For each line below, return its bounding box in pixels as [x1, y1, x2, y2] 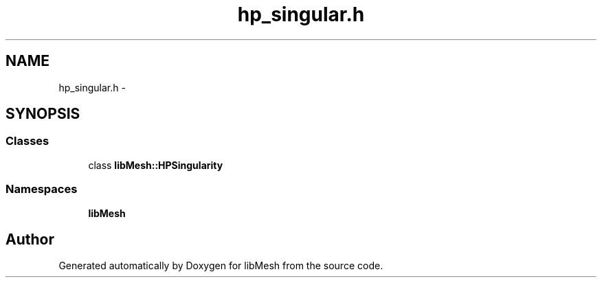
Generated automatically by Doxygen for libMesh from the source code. [58, 260, 383, 272]
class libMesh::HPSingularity [88, 159, 223, 171]
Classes [5, 134, 49, 148]
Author [5, 230, 54, 248]
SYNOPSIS [5, 105, 80, 123]
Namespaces [5, 182, 78, 196]
